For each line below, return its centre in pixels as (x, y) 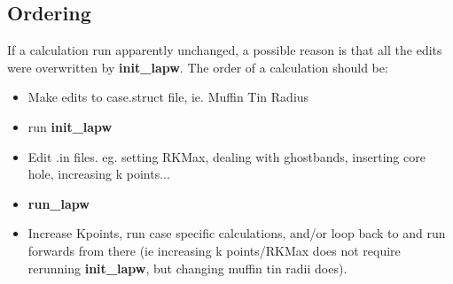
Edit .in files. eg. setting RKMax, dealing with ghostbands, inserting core (226, 156)
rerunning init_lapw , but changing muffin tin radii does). (187, 268)
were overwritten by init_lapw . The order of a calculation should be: (198, 67)
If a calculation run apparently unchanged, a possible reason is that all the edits (225, 50)
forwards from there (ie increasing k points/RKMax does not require (214, 250)
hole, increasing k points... (99, 174)
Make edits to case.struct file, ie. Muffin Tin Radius (168, 97)
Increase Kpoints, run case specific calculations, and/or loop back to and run (237, 233)
